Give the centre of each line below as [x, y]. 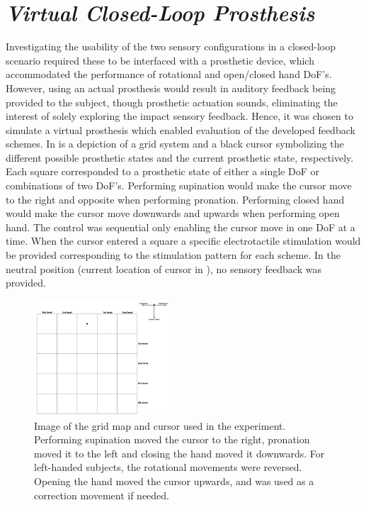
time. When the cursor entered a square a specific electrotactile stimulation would [183, 241]
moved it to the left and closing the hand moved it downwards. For [179, 453]
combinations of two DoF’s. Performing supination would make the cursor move [179, 185]
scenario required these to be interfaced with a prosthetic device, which [160, 60]
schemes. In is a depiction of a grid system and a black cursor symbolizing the [175, 144]
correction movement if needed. [102, 495]
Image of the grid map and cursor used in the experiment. [160, 425]
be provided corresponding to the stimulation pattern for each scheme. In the [173, 255]
